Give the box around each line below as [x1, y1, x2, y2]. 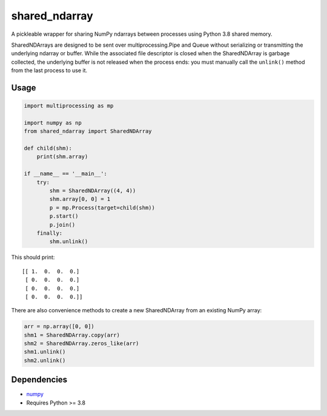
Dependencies [11, 375, 68, 385]
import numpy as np [24, 119, 82, 126]
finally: [36, 229, 63, 237]
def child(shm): [24, 145, 73, 152]
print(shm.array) [36, 153, 88, 160]
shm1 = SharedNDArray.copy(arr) [24, 331, 121, 338]
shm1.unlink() [24, 349, 66, 355]
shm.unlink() [49, 238, 88, 245]
